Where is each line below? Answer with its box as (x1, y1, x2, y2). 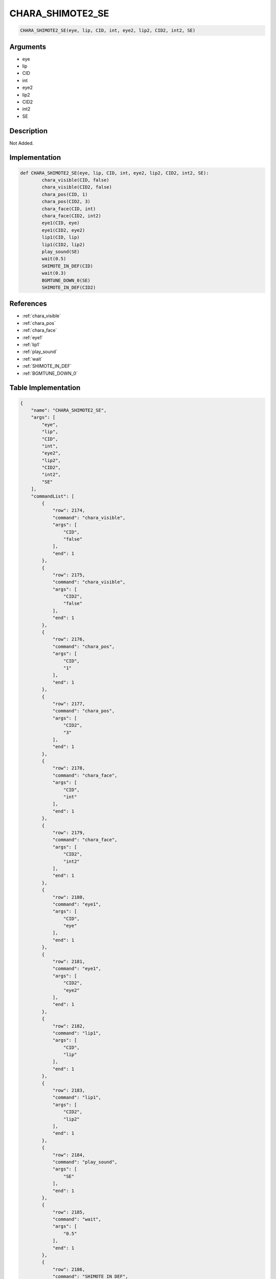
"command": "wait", (52, 1217, 102, 1222)
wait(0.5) (41, 256, 66, 262)
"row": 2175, (52, 572, 85, 578)
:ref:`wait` (22, 356, 43, 362)
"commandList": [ (31, 493, 75, 499)
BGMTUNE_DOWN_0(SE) (41, 277, 90, 283)
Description (9, 126, 48, 135)
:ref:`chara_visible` (22, 313, 61, 319)
